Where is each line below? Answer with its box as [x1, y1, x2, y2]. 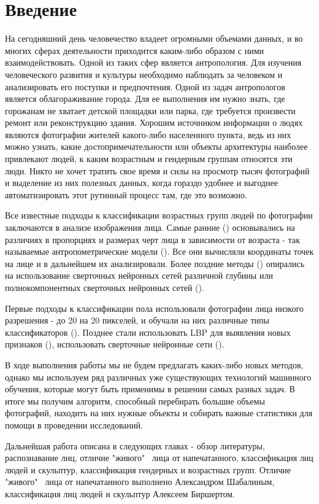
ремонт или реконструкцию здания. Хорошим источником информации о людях [5, 116, 303, 129]
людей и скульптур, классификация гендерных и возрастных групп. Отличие [5, 463, 291, 476]
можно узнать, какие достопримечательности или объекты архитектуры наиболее [5, 140, 308, 153]
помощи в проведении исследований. [5, 418, 143, 431]
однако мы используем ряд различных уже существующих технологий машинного [5, 370, 312, 383]
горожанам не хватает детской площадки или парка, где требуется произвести [5, 104, 296, 117]
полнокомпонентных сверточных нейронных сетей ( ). [5, 281, 204, 293]
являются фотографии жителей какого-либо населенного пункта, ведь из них [5, 128, 291, 141]
